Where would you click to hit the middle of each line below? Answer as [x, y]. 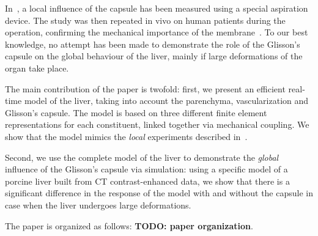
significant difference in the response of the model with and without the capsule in [159, 193]
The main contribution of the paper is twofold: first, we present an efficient [145, 88]
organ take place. [37, 68]
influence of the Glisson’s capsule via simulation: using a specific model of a [146, 169]
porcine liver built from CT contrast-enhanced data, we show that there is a [147, 181]
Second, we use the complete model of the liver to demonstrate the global [142, 157]
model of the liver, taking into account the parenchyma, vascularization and [166, 101]
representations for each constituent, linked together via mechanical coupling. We [157, 124]
